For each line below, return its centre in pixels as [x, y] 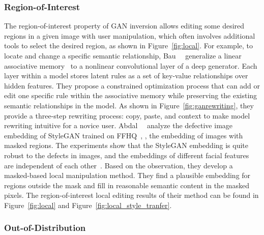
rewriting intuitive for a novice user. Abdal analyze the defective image [119, 125]
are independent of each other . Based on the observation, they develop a [119, 165]
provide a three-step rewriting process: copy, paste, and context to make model [127, 115]
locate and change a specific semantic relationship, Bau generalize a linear [123, 55]
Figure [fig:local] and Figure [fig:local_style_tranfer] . [88, 205]
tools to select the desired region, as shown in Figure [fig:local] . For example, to [128, 46]
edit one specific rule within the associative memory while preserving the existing [131, 95]
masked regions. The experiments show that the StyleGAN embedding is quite [126, 145]
